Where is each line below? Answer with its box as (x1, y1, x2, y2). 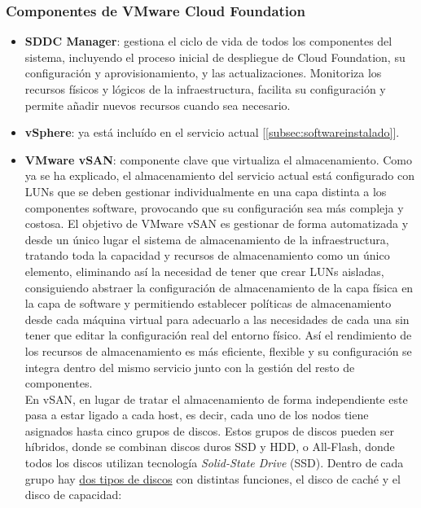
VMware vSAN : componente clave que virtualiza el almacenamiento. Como (24, 151, 412, 168)
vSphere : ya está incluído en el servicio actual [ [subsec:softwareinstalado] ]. (24, 124, 400, 141)
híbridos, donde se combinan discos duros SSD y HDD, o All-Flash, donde (24, 438, 395, 455)
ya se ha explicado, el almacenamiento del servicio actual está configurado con (24, 167, 415, 184)
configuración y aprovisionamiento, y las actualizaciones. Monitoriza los (24, 64, 382, 81)
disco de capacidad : (24, 486, 122, 503)
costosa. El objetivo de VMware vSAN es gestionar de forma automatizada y (24, 215, 409, 232)
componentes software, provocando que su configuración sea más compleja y (24, 199, 404, 216)
